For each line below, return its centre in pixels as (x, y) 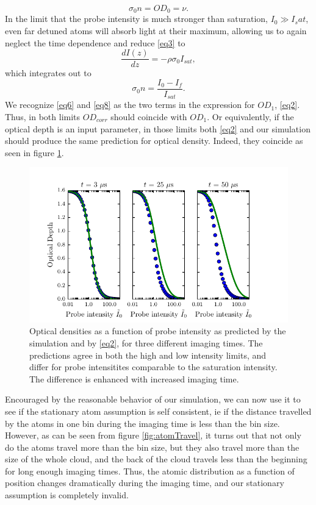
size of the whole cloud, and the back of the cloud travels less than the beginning (156, 459)
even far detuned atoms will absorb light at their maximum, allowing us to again (156, 31)
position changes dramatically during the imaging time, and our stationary (145, 483)
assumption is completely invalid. (67, 495)
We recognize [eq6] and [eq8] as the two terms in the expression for (130, 105)
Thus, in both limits (43, 116)
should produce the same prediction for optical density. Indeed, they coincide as (154, 141)
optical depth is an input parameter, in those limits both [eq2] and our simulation (158, 128)
